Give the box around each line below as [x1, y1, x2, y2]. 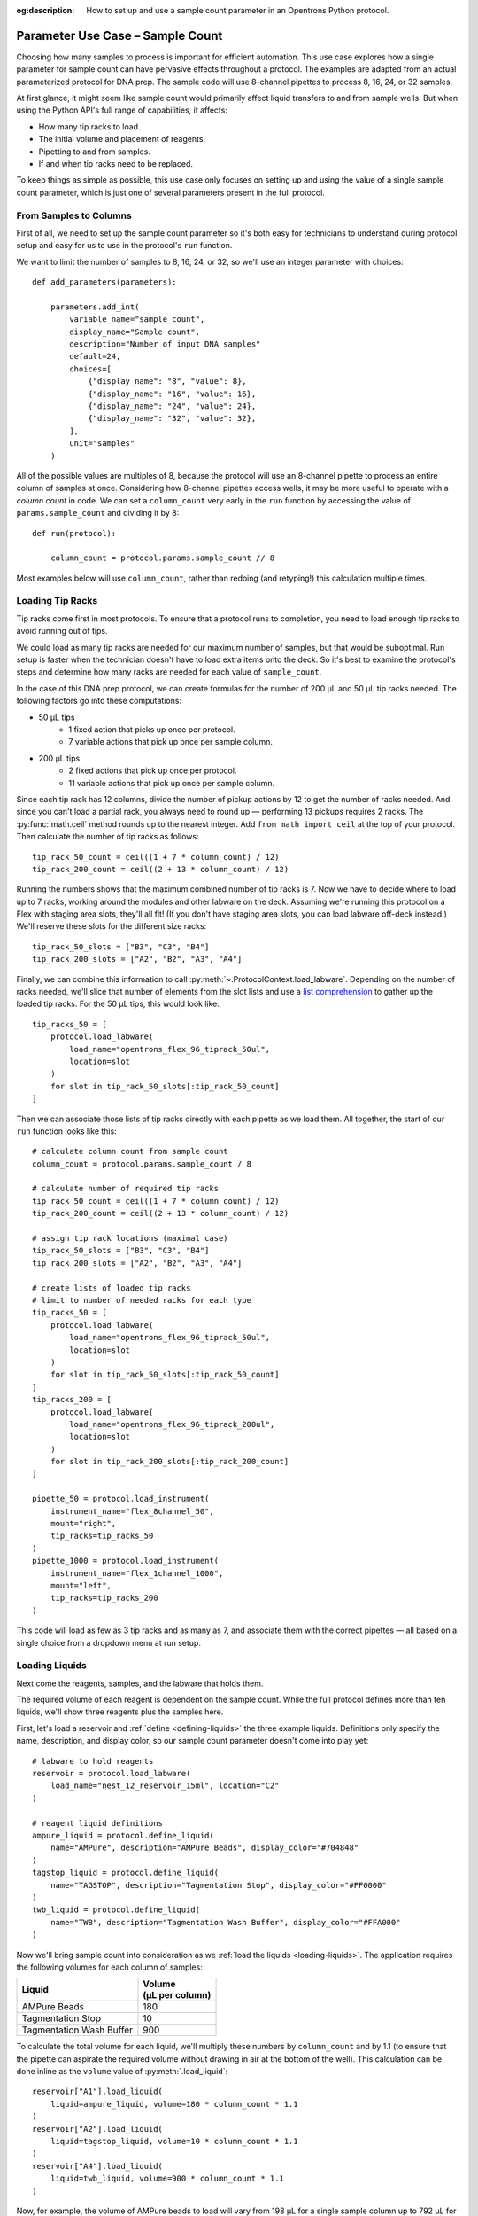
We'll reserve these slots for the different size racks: [16, 921, 207, 932]
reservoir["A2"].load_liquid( [32, 2124, 164, 2134]
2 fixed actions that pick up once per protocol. [68, 765, 237, 776]
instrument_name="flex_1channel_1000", [50, 1568, 224, 1578]
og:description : [16, 5, 75, 15]
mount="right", [50, 1518, 117, 1529]
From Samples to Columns [16, 209, 132, 222]
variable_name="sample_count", [69, 315, 205, 324]
